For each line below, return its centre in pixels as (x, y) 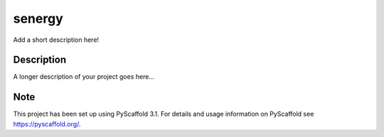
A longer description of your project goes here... (84, 77)
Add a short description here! (56, 40)
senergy (38, 18)
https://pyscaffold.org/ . (47, 124)
